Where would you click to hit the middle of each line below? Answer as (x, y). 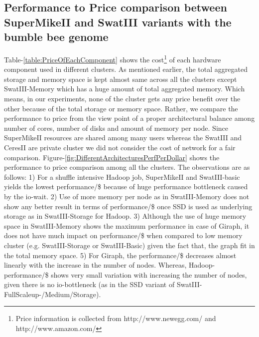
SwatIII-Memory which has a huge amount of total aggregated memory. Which (125, 89)
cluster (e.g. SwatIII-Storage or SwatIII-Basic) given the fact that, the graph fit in (129, 245)
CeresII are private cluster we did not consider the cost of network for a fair (120, 147)
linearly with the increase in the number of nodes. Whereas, (95, 265)
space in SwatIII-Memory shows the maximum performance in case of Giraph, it (127, 225)
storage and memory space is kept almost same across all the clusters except (121, 79)
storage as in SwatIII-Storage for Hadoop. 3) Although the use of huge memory (125, 216)
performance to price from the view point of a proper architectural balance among (129, 118)
